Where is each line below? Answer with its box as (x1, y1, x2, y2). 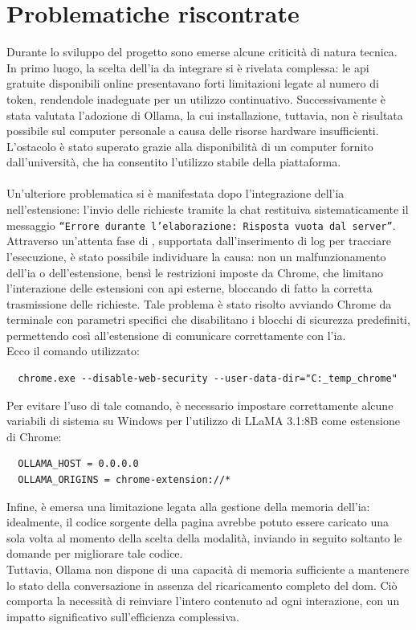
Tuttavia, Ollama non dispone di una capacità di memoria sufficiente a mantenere (6, 561, 410, 577)
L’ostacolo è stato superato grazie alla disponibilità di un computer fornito (6, 137, 373, 154)
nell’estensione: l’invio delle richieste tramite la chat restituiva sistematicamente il (6, 201, 409, 218)
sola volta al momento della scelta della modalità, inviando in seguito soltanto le (6, 529, 402, 546)
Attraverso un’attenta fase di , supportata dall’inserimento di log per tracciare (6, 232, 391, 249)
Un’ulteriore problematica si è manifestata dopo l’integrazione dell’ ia (6, 185, 345, 202)
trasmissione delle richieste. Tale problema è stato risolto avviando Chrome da (6, 295, 392, 312)
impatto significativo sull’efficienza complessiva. (6, 607, 240, 624)
